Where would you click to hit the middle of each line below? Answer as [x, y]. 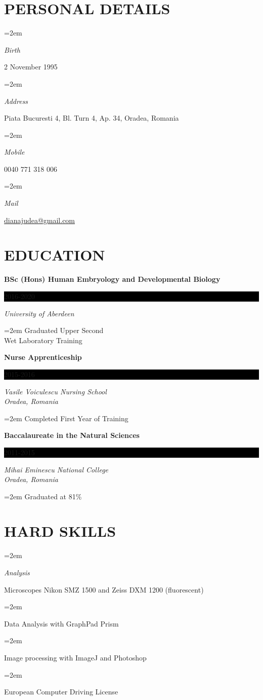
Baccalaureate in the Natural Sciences [72, 435]
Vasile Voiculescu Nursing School [55, 391]
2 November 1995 [31, 67]
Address [16, 101]
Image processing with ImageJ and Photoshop [75, 657]
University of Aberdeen [39, 313]
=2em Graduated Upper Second [54, 330]
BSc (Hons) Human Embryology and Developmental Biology [112, 279]
